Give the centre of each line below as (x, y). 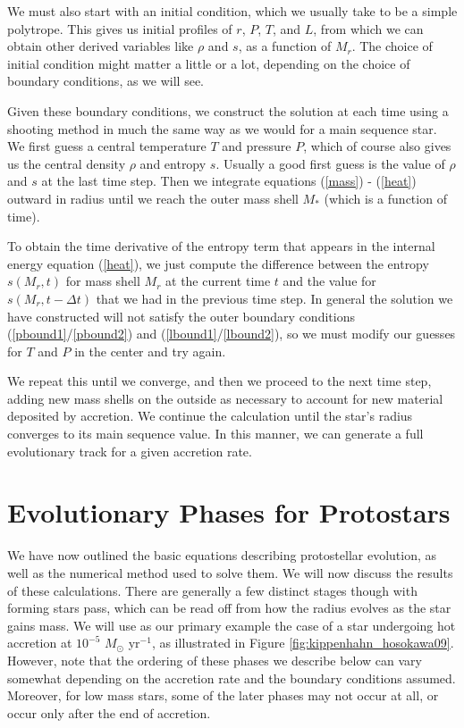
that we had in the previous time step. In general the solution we (274, 298)
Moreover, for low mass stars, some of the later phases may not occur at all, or (223, 695)
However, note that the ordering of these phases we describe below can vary (215, 660)
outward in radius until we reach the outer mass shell (153, 198)
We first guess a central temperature (107, 146)
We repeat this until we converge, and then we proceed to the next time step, (219, 381)
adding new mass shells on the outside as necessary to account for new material (225, 398)
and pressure (257, 146)
